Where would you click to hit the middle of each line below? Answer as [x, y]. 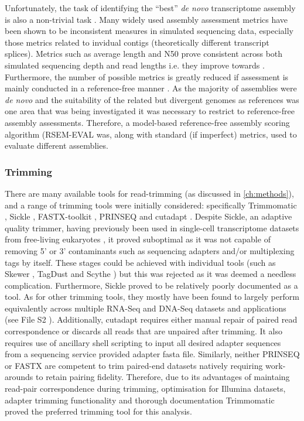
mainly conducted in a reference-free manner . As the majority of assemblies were [151, 88]
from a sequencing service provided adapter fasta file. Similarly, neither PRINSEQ [152, 354]
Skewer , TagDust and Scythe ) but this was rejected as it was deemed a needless [151, 274]
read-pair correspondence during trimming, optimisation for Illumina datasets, [145, 389]
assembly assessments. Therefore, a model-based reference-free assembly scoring [147, 122]
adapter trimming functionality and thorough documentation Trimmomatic [140, 400]
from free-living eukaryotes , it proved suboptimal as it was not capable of [138, 239]
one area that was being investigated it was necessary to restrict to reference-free [150, 111]
